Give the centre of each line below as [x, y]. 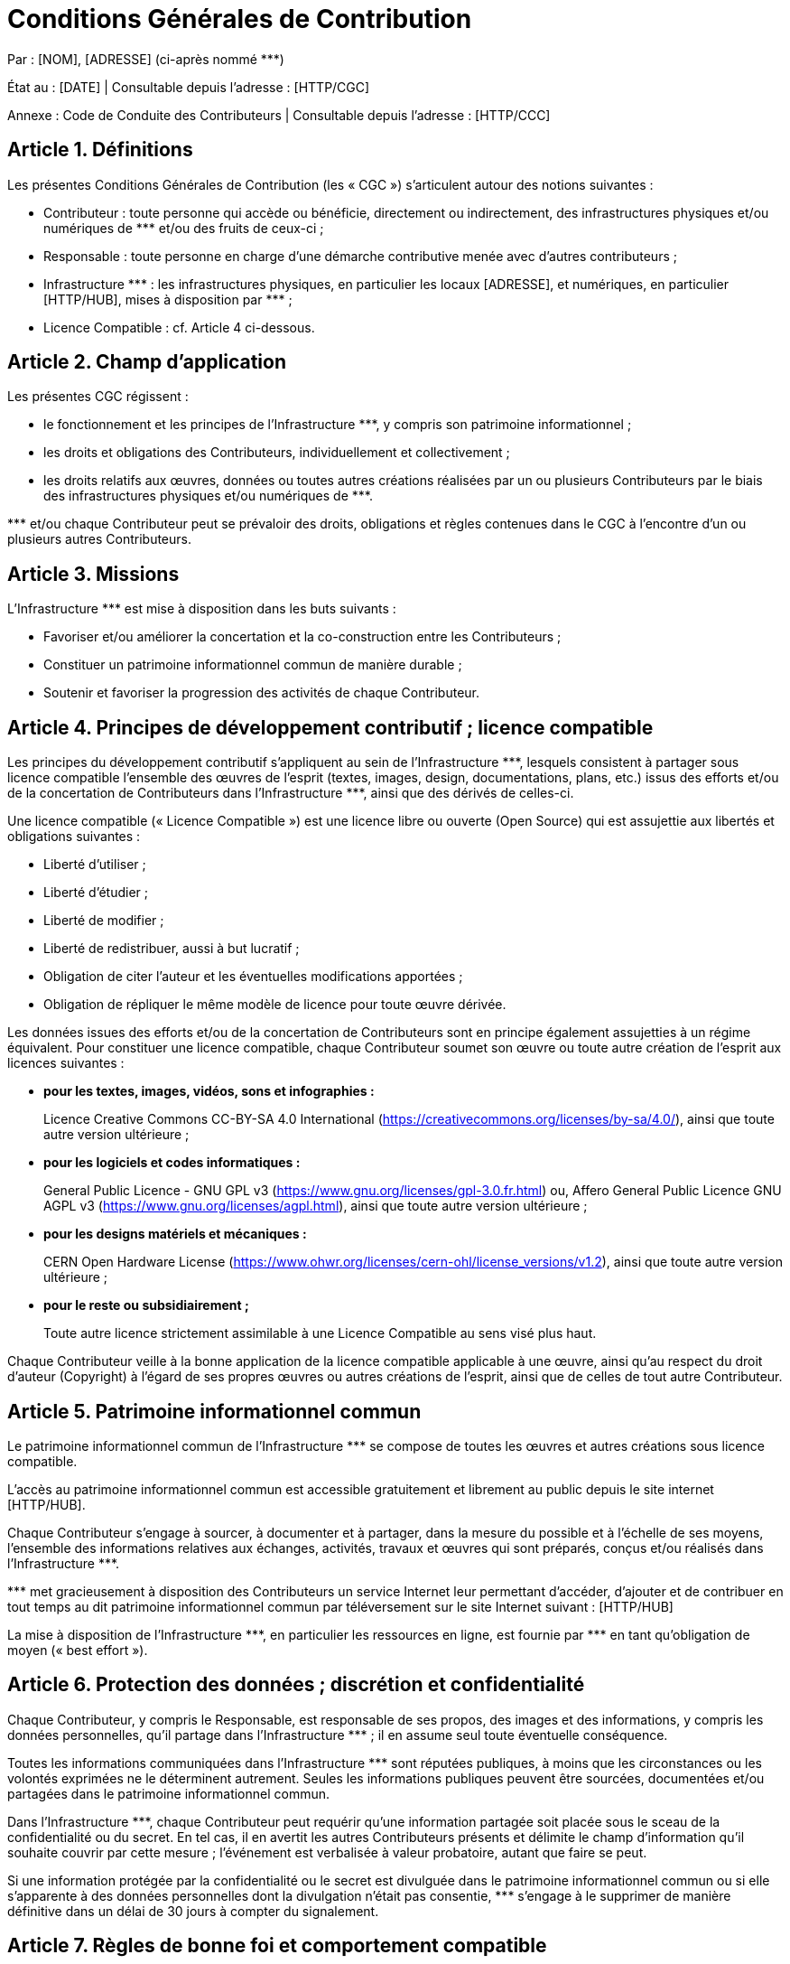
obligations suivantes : [74, 837]
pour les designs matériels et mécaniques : [175, 1234]
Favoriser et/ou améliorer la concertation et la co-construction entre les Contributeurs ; [302, 637]
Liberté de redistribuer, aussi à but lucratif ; [172, 949]
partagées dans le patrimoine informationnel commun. [169, 1793]
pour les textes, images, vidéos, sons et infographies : [209, 1091]
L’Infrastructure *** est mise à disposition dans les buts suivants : [202, 609]
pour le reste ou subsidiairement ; [146, 1305]
